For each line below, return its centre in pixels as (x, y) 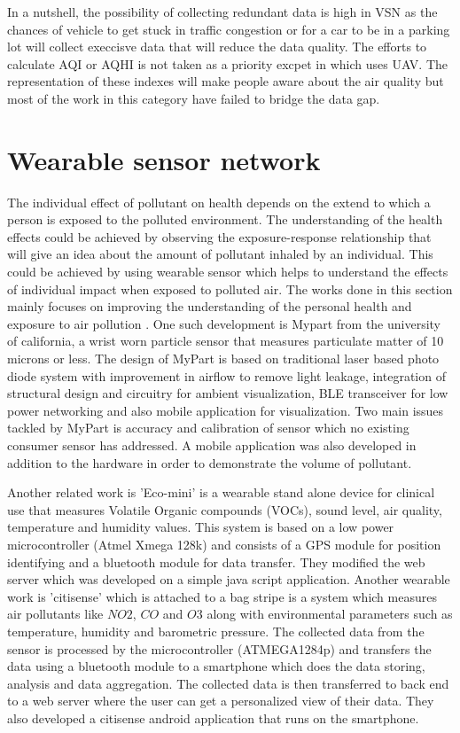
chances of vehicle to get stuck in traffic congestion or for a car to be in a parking (229, 29)
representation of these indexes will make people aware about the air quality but (226, 81)
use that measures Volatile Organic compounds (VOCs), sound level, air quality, (225, 509)
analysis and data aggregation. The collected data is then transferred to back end (228, 683)
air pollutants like (55, 614)
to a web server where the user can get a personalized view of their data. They (221, 701)
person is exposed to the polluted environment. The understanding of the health (225, 219)
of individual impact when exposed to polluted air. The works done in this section (230, 289)
